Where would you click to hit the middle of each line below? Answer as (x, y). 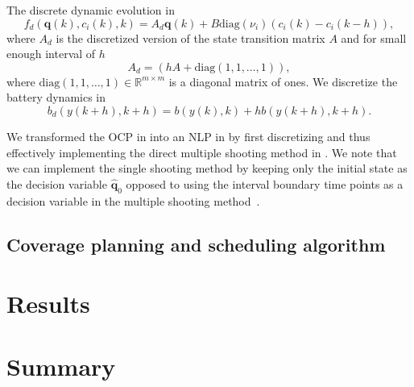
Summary (61, 366)
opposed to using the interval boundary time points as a (265, 183)
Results (48, 304)
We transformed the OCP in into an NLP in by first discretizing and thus (188, 136)
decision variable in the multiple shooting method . (133, 200)
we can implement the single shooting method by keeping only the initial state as (207, 168)
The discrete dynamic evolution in (91, 10)
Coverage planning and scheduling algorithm (196, 244)
